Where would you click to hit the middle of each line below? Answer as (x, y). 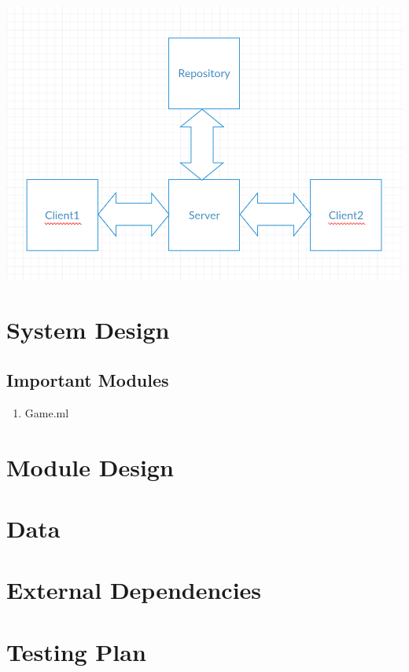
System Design (88, 330)
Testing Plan (76, 651)
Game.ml (47, 412)
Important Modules (88, 380)
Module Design (90, 466)
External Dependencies (134, 590)
